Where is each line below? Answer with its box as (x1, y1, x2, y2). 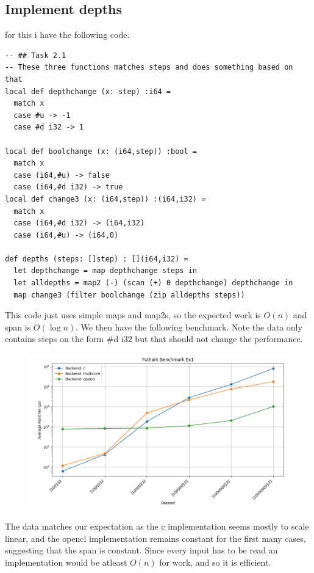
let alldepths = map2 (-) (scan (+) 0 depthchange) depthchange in (13, 279, 293, 288)
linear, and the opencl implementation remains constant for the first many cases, (5, 531, 306, 544)
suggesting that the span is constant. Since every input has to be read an (5, 544, 278, 557)
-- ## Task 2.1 (5, 51, 66, 60)
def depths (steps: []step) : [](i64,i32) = (5, 254, 188, 263)
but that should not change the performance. (135, 332, 303, 345)
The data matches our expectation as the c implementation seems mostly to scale (5, 520, 309, 533)
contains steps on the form (5, 332, 104, 345)
